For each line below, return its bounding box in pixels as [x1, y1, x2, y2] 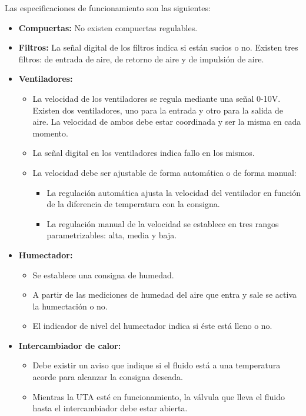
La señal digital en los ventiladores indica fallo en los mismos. [32, 147, 255, 159]
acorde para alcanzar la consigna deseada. [32, 371, 183, 383]
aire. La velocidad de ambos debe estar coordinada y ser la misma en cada [32, 115, 301, 128]
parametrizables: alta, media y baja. [46, 229, 177, 241]
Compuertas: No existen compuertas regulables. [18, 21, 198, 34]
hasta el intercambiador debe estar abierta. [32, 402, 188, 414]
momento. [32, 127, 68, 139]
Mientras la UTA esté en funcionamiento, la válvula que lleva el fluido [32, 390, 285, 402]
